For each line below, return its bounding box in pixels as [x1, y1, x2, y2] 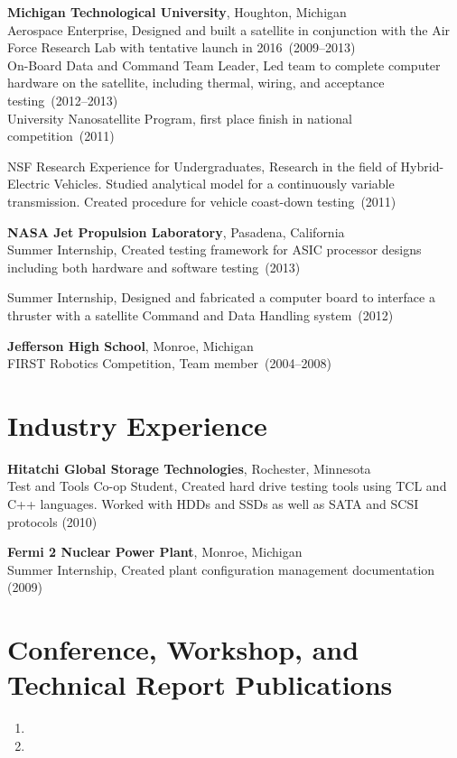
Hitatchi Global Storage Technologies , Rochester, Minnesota [7, 458, 371, 477]
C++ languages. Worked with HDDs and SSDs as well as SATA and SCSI [7, 495, 419, 513]
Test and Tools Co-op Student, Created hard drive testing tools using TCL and [7, 476, 447, 495]
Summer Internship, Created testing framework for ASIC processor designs [7, 240, 422, 259]
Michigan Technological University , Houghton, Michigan [7, 3, 347, 21]
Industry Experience [7, 406, 267, 443]
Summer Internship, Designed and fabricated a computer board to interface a [7, 288, 435, 307]
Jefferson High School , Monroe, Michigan [7, 336, 254, 355]
